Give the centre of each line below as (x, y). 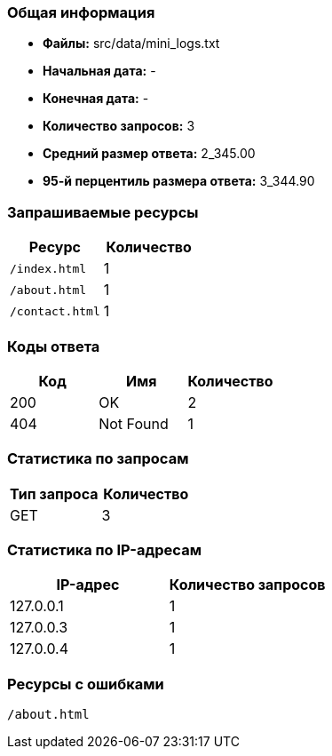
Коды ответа (54, 346)
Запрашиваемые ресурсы (103, 212)
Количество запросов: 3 (119, 126)
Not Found (134, 423)
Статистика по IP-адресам (104, 550)
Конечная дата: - (96, 99)
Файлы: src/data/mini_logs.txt (131, 44)
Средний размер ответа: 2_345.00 (149, 154)
